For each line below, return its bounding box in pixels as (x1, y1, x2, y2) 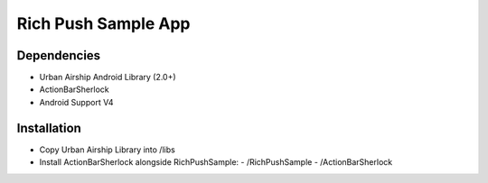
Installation (16, 120, 81, 135)
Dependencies (16, 48, 101, 63)
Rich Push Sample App (16, 14, 191, 33)
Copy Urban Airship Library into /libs (39, 144, 175, 155)
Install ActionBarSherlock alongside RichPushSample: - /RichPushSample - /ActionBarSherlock (39, 157, 393, 168)
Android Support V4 (39, 96, 114, 107)
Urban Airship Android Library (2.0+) (39, 72, 176, 83)
